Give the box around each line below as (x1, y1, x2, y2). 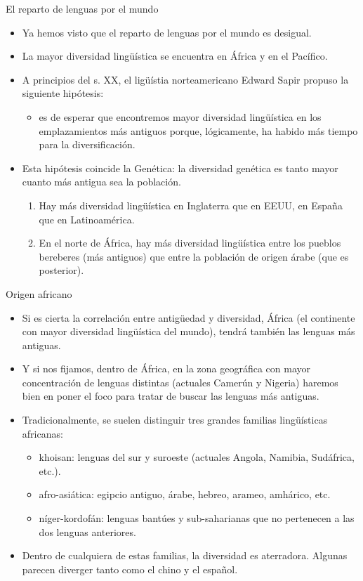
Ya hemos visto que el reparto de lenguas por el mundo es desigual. (22, 25, 312, 39)
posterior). (39, 263, 84, 278)
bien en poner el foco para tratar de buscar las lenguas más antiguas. (22, 389, 319, 403)
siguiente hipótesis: (22, 86, 104, 100)
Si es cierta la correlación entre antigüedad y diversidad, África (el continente (22, 310, 355, 325)
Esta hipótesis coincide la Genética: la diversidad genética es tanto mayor (22, 160, 338, 175)
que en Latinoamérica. (39, 211, 135, 226)
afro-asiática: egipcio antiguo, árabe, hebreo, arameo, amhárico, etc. (39, 487, 331, 502)
